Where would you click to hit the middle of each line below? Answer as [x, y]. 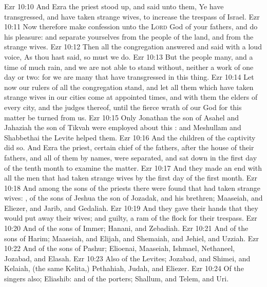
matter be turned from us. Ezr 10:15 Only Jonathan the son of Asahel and [121, 117]
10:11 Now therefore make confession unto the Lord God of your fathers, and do [131, 26]
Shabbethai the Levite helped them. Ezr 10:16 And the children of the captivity [130, 137]
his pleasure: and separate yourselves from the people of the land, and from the [129, 36]
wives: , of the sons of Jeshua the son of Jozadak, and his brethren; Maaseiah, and [133, 198]
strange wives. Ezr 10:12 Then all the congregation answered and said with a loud [133, 47]
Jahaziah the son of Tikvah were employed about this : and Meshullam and [123, 127]
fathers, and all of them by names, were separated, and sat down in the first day [131, 157]
